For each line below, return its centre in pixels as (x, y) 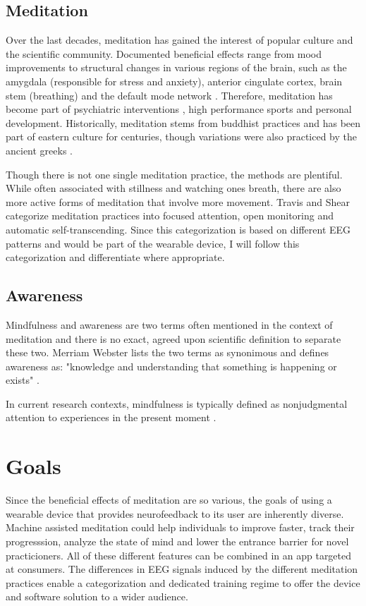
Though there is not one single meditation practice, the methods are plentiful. (174, 174)
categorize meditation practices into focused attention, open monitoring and (170, 216)
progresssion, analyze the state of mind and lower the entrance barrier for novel (177, 541)
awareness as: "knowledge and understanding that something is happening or (171, 366)
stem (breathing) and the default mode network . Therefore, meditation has (169, 95)
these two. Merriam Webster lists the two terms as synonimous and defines (167, 352)
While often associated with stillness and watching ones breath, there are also (173, 188)
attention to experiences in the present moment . (111, 417)
